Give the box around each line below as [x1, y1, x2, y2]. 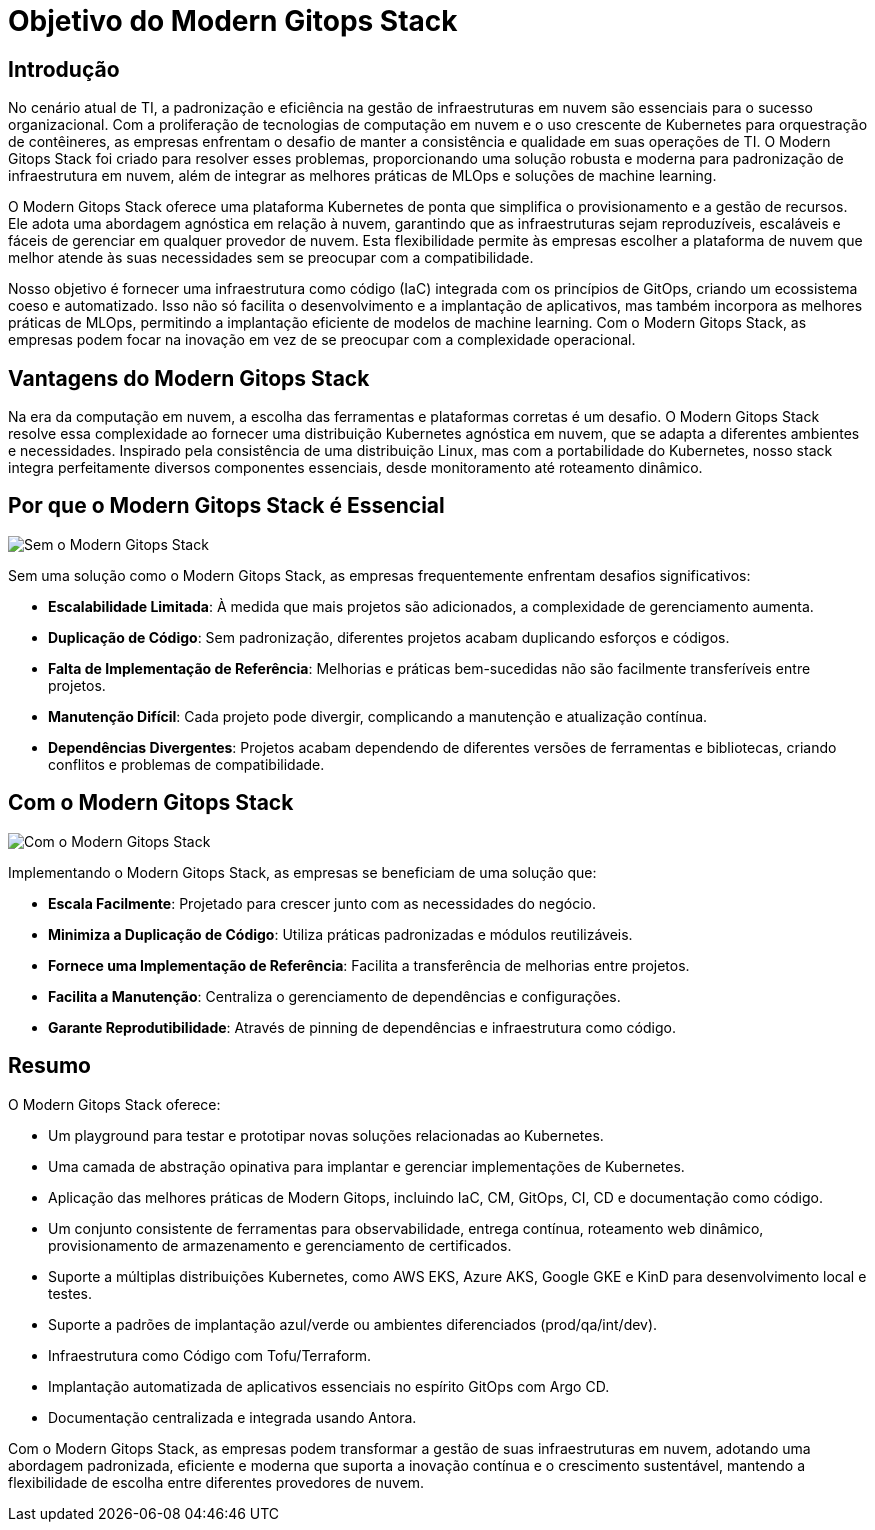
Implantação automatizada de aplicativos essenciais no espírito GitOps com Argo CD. [48, 1377, 610, 1395]
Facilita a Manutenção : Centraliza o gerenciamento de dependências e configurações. [48, 987, 621, 1005]
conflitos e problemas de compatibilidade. [48, 755, 325, 773]
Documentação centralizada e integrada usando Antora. [48, 1408, 417, 1426]
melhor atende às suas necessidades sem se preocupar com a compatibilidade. [8, 249, 534, 267]
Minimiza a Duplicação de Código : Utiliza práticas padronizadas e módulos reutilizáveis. [48, 925, 633, 943]
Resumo [8, 1053, 91, 1079]
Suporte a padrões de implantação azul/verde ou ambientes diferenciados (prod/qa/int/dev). [48, 1315, 658, 1333]
